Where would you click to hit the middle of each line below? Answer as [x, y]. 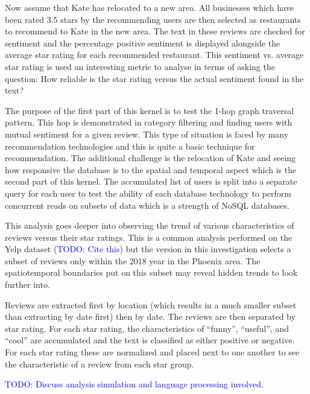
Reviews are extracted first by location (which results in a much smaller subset [151, 304]
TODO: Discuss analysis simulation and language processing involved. [134, 384]
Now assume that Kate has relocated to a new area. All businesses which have [149, 7]
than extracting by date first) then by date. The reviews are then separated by [150, 316]
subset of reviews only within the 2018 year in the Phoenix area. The [133, 260]
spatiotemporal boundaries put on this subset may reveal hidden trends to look [151, 272]
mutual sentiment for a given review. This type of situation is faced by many [147, 134]
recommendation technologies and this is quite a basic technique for [130, 146]
